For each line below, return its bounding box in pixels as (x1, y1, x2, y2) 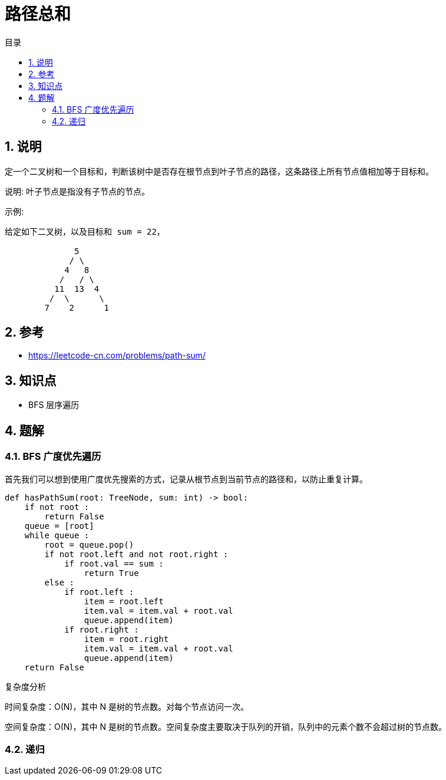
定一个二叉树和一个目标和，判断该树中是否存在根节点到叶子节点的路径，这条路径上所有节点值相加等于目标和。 (5, 166, 434, 176)
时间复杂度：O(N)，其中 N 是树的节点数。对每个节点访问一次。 (5, 701, 249, 712)
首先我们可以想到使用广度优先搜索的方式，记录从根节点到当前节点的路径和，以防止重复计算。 (5, 473, 368, 484)
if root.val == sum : (64, 558, 164, 568)
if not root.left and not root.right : (44, 549, 229, 559)
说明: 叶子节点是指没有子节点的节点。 (5, 186, 150, 196)
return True (84, 568, 139, 578)
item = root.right (84, 634, 169, 644)
